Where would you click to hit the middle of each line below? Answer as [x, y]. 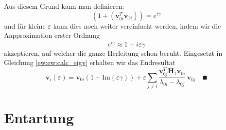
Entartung [39, 118]
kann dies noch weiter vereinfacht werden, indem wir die [137, 25]
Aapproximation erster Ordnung [52, 35]
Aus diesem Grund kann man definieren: [64, 6]
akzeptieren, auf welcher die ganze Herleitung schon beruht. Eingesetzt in [113, 53]
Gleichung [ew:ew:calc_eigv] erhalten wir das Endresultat [90, 62]
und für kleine [25, 25]
